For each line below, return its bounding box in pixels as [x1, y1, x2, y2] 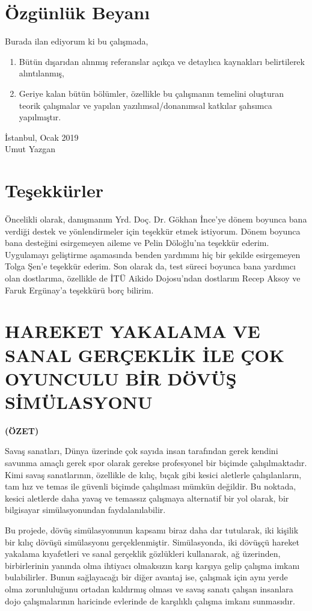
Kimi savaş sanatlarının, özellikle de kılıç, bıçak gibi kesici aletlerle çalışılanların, [5, 468, 302, 481]
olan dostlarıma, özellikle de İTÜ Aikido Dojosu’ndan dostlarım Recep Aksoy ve [5, 271, 301, 284]
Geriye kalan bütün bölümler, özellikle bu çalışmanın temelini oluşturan [19, 87, 284, 99]
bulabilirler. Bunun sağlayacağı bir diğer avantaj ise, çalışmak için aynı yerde [5, 571, 288, 583]
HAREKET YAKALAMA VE [5, 319, 260, 343]
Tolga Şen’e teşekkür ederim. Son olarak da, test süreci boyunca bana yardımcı [5, 260, 296, 272]
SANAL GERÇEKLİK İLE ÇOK [5, 342, 284, 367]
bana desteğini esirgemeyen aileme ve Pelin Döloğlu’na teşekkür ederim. [5, 236, 269, 249]
